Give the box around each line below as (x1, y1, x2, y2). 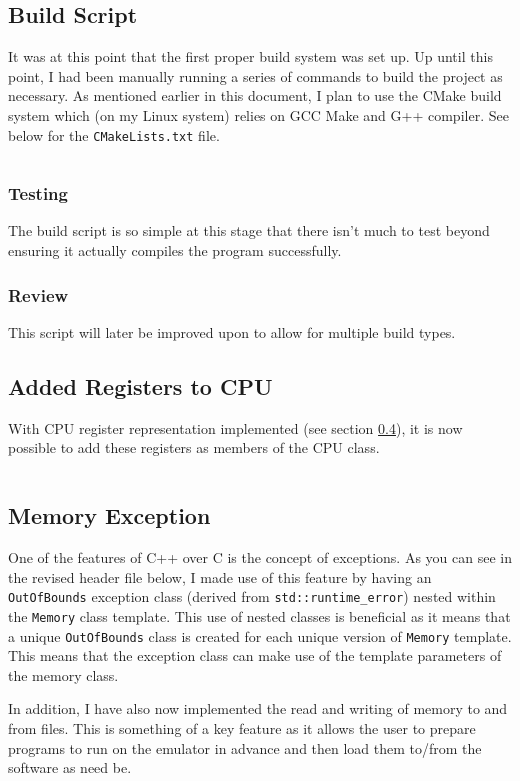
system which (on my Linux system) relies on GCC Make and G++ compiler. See (8, 104, 509, 125)
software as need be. (8, 757, 132, 778)
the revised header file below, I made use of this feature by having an (8, 566, 432, 587)
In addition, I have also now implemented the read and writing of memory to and (8, 698, 508, 719)
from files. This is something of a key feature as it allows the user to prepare (8, 717, 476, 738)
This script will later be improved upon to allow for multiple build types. (8, 321, 456, 342)
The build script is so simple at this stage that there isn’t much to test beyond (8, 220, 490, 241)
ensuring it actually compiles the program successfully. (8, 240, 342, 261)
